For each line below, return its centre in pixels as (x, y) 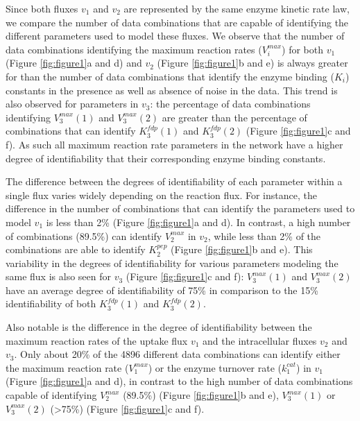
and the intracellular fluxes (260, 340)
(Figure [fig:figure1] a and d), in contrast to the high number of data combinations (179, 381)
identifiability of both (51, 303)
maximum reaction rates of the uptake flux (97, 340)
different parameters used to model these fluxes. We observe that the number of (175, 36)
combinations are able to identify (76, 249)
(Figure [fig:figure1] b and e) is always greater (252, 63)
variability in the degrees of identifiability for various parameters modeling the (172, 263)
